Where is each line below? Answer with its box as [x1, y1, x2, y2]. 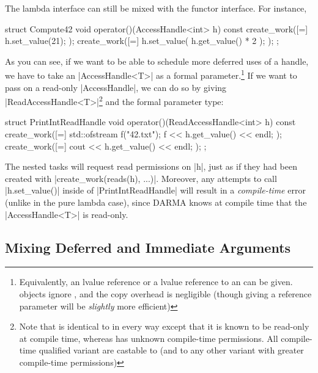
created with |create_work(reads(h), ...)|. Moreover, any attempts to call [5, 172, 277, 184]
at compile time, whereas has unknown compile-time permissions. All [19, 331, 278, 344]
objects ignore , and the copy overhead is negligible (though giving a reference [19, 288, 312, 300]
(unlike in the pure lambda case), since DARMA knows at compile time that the [5, 196, 307, 209]
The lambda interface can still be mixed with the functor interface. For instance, [5, 2, 307, 14]
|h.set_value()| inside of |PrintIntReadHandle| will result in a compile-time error [5, 184, 306, 197]
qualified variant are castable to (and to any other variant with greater [39, 344, 304, 357]
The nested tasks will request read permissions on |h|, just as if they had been [5, 160, 297, 173]
